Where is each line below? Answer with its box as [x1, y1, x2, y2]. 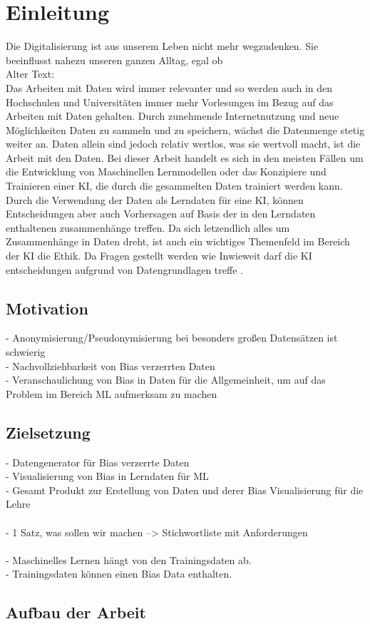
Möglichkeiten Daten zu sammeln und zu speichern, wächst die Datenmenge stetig [6, 122, 365, 137]
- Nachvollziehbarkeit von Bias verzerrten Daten [6, 358, 215, 373]
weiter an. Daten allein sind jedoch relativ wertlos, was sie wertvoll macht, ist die [6, 136, 361, 151]
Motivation [6, 297, 88, 319]
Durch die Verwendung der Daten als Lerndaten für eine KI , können [6, 192, 304, 207]
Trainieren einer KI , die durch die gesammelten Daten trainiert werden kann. [6, 178, 343, 193]
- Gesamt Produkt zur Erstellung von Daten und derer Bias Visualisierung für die [6, 482, 364, 497]
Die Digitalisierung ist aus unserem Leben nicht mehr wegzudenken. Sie [6, 39, 319, 53]
